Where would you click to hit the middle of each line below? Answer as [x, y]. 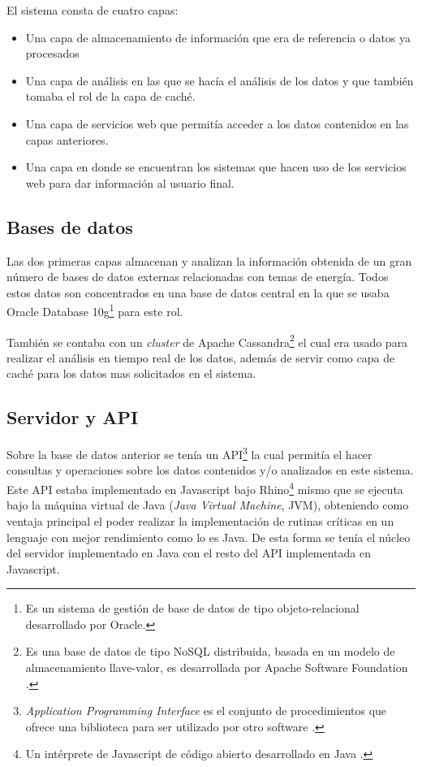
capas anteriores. [67, 139]
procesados [52, 53]
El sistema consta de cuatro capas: [93, 10]
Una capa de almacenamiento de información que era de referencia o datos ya [218, 37]
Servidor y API [73, 417]
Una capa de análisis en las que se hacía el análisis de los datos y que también [220, 80]
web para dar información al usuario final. [130, 182]
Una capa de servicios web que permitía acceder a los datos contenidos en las [217, 123]
